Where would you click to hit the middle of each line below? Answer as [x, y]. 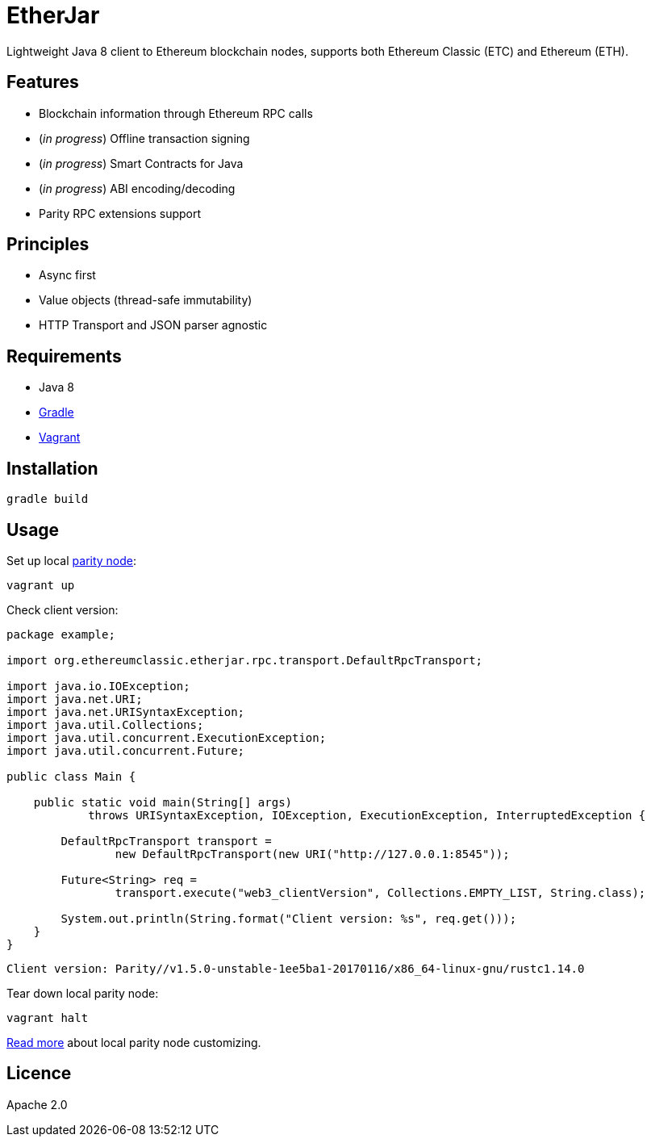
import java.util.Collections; [105, 724]
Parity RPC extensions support [120, 213]
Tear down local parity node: [83, 993]
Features [43, 82]
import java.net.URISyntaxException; [126, 712]
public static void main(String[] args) [163, 802]
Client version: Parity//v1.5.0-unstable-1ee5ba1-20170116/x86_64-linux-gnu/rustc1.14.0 [296, 968]
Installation [52, 468]
